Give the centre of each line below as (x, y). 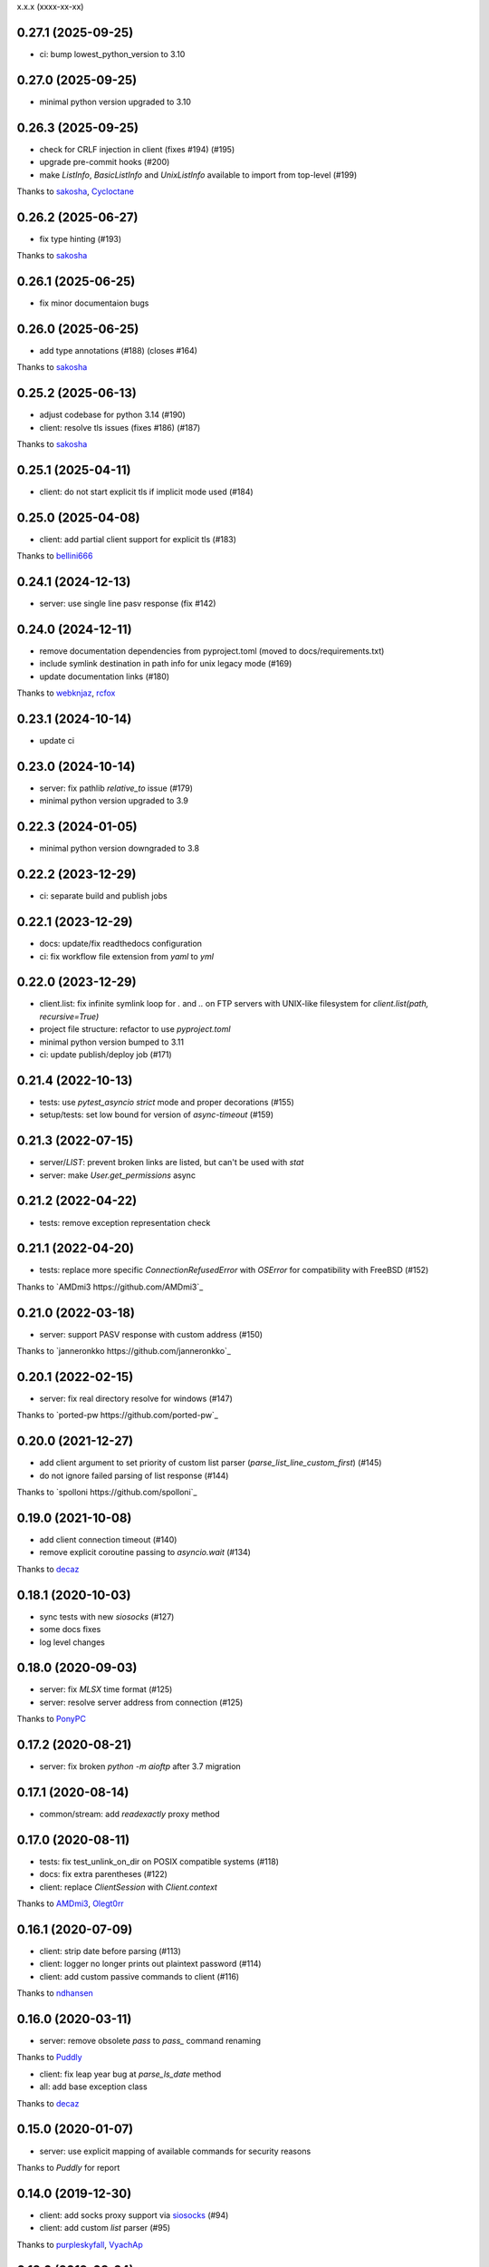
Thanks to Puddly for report (68, 2167)
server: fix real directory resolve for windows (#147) (136, 1399)
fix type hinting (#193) (81, 238)
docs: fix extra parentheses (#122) (103, 1874)
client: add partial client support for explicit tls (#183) (138, 539)
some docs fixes (70, 1630)
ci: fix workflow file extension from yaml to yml (127, 956)
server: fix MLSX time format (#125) (106, 1689)
